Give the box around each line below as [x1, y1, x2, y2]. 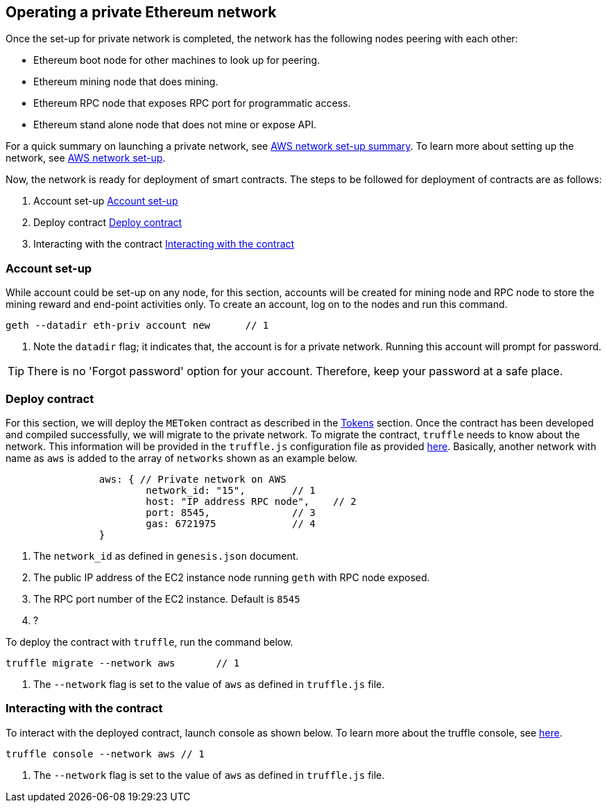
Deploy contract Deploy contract [33, 216, 182, 229]
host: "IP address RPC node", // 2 [146, 495, 357, 507]
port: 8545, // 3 [146, 506, 316, 518]
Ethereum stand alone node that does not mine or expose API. [33, 119, 316, 131]
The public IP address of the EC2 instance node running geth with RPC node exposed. [33, 571, 430, 583]
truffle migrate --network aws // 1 [6, 657, 240, 669]
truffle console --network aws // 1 [6, 748, 205, 759]
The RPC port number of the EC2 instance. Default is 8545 [33, 592, 300, 605]
